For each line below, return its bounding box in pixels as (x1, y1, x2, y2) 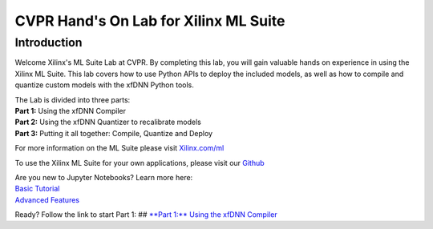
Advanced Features (14, 195, 80, 204)
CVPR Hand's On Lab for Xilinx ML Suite (14, 12, 285, 30)
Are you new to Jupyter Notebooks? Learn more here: (14, 172, 193, 182)
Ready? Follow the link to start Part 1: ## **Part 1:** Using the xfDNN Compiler (14, 210, 277, 219)
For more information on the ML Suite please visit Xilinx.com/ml (14, 143, 225, 153)
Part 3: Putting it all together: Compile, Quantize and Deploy (14, 128, 212, 138)
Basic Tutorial (14, 184, 60, 194)
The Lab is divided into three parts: (14, 94, 131, 104)
